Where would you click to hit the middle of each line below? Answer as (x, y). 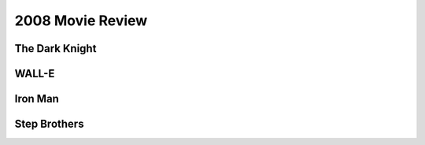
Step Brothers (49, 124)
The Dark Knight (55, 48)
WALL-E (35, 74)
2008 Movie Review (81, 20)
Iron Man (37, 99)
